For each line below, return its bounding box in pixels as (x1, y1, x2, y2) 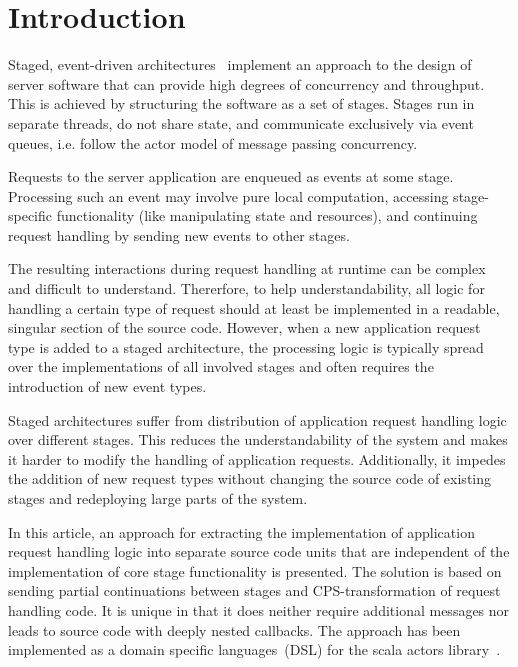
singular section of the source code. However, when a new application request (8, 317, 481, 338)
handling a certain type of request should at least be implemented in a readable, (8, 297, 500, 318)
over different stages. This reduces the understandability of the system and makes (8, 429, 508, 450)
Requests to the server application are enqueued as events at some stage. (8, 166, 454, 187)
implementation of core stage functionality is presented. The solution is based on (8, 560, 502, 581)
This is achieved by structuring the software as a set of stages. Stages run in (8, 93, 475, 114)
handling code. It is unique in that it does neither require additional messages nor (8, 599, 510, 620)
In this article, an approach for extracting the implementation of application (8, 521, 475, 542)
